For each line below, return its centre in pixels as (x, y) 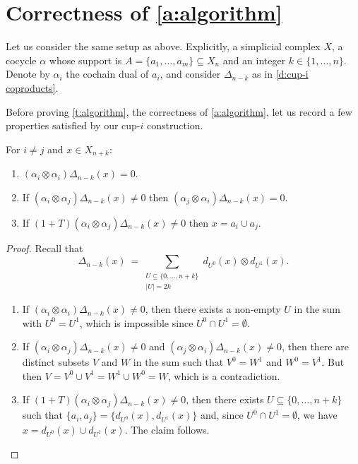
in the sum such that (178, 362)
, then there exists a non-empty (213, 309)
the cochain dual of (107, 74)
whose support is (85, 60)
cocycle (21, 60)
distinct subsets (56, 362)
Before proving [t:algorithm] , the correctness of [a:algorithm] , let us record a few (179, 111)
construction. (175, 125)
